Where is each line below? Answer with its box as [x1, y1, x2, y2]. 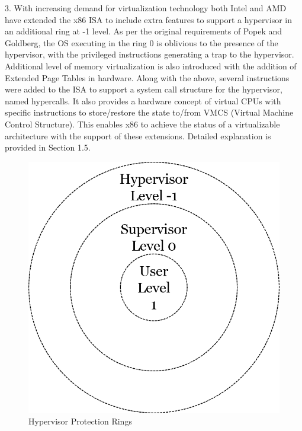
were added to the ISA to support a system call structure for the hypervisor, [5, 83, 282, 95]
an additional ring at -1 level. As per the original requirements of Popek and [5, 25, 282, 37]
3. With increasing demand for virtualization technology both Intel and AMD [5, 2, 287, 14]
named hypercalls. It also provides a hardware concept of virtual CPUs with [5, 94, 281, 107]
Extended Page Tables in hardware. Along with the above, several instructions [5, 71, 290, 84]
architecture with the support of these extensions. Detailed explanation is [5, 129, 271, 142]
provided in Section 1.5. [5, 141, 91, 154]
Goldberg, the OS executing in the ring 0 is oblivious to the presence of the [5, 36, 278, 49]
